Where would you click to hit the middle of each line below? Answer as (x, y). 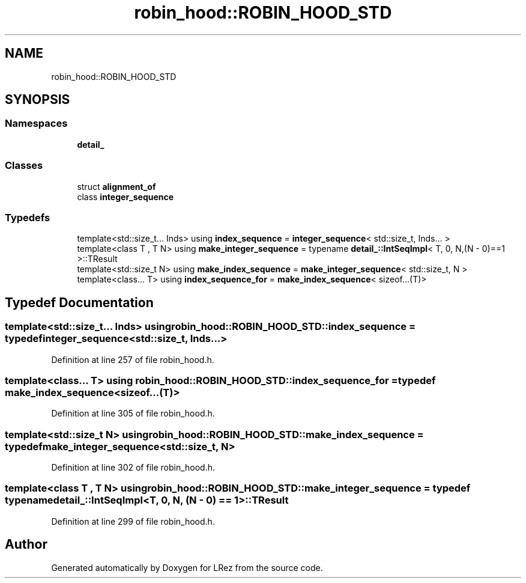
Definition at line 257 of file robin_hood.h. (133, 359)
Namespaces (36, 124)
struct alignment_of (116, 186)
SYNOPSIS (38, 100)
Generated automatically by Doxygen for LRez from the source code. (187, 567)
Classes (24, 166)
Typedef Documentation (79, 302)
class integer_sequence (125, 197)
